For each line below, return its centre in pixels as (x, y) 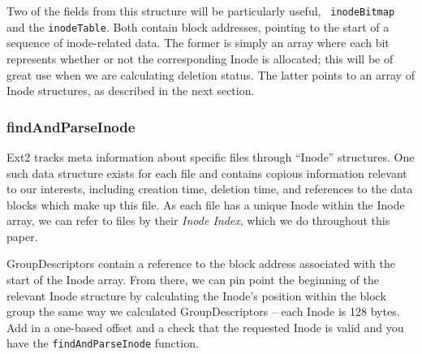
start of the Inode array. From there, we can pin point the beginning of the (193, 280)
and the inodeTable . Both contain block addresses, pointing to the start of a (198, 26)
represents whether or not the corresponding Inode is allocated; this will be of (200, 58)
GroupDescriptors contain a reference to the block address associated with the (201, 263)
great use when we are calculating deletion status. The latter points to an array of (211, 74)
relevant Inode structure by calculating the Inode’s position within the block (196, 295)
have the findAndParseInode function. (103, 343)
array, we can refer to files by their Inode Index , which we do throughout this (198, 220)
